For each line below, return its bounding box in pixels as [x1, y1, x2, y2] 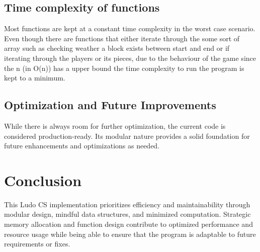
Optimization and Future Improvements [4, 97, 216, 113]
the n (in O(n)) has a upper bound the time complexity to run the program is [4, 62, 244, 73]
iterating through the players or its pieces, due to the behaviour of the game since [4, 52, 256, 63]
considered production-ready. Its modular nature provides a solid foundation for [4, 130, 250, 141]
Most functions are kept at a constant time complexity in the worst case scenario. [4, 23, 255, 34]
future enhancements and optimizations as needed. [4, 140, 160, 151]
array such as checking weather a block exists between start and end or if [4, 43, 230, 53]
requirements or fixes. [4, 238, 70, 249]
